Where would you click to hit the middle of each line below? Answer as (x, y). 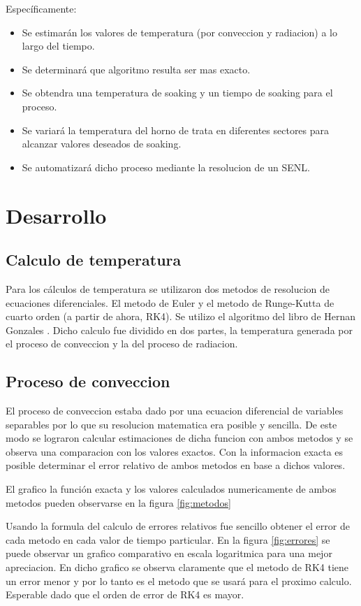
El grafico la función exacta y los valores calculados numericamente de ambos (171, 489)
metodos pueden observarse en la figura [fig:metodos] (118, 502)
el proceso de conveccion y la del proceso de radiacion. (122, 344)
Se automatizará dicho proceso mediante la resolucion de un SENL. (166, 167)
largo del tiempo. (58, 46)
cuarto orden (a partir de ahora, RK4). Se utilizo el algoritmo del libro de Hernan (181, 316)
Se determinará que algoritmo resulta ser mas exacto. (136, 69)
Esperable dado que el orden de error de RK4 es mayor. (125, 594)
